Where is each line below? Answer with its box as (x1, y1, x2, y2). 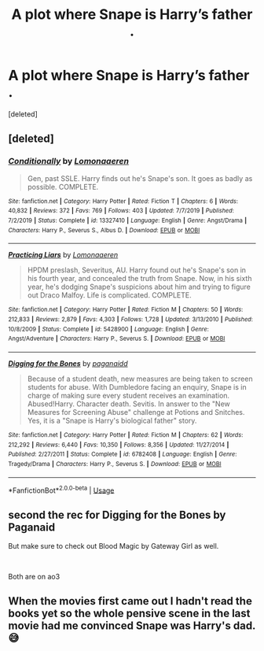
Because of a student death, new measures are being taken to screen (27, 374, 253, 383)
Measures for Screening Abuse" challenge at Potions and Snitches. (27, 407, 245, 416)
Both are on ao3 (8, 571, 60, 581)
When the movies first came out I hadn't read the (8, 594, 253, 608)
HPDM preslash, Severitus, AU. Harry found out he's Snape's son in (27, 265, 246, 275)
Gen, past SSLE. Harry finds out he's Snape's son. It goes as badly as (27, 173, 253, 183)
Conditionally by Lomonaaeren (8, 156, 130, 167)
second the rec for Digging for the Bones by (8, 508, 226, 521)
